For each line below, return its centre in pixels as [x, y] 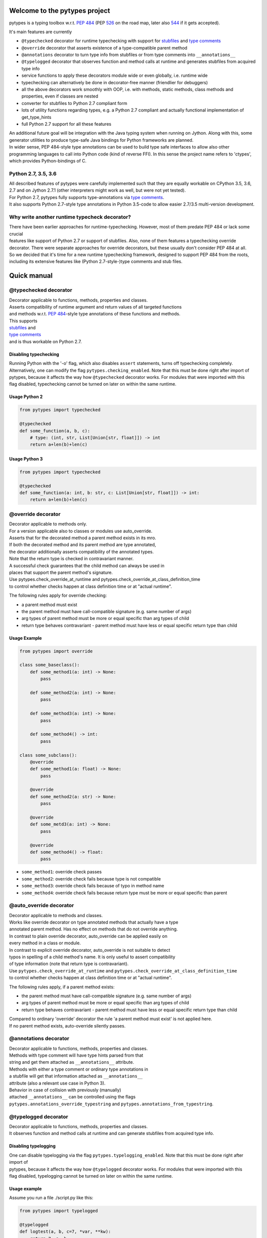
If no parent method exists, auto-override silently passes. [67, 1026]
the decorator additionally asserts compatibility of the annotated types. [82, 552]
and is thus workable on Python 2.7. [45, 341]
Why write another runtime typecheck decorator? [70, 217]
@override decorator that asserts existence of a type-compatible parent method [104, 48]
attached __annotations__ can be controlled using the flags [72, 1097]
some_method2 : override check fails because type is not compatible [91, 878]
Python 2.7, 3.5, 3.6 [33, 173]
